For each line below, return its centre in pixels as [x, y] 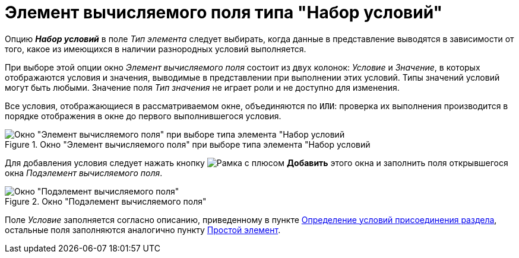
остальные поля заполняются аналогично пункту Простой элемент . [143, 230]
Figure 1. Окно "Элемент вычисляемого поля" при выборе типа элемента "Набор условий [188, 144]
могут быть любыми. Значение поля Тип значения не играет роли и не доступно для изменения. [202, 87]
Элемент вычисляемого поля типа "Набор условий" [224, 12]
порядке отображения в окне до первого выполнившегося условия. [143, 116]
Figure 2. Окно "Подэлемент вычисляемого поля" [106, 201]
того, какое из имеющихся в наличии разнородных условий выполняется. [156, 49]
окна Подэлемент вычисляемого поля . [84, 173]
